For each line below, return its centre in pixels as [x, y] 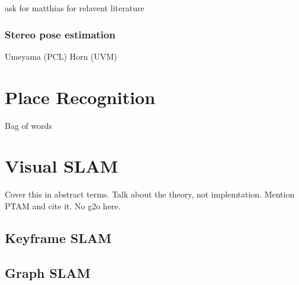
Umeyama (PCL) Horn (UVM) [61, 56]
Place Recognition [80, 97]
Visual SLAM [62, 166]
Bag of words [29, 125]
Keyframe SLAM [58, 237]
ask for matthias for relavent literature [75, 8]
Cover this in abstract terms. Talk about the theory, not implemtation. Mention [150, 194]
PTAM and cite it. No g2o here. [63, 205]
